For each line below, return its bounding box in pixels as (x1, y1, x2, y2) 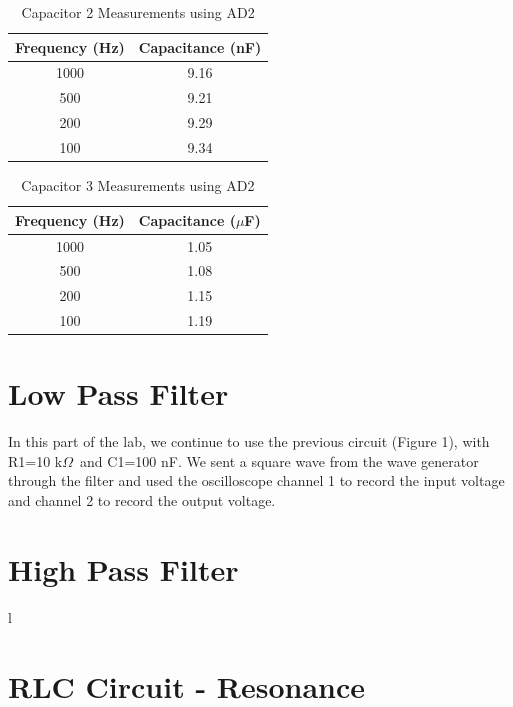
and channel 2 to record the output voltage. (8, 490, 276, 511)
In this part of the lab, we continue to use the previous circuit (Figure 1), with (8, 431, 490, 452)
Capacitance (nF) (138, 36, 262, 57)
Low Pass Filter (8, 373, 229, 414)
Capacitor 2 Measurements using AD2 (21, 2, 255, 22)
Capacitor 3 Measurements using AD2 (21, 175, 255, 196)
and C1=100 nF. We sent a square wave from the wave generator (80, 450, 479, 471)
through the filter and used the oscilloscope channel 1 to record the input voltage (8, 470, 505, 491)
